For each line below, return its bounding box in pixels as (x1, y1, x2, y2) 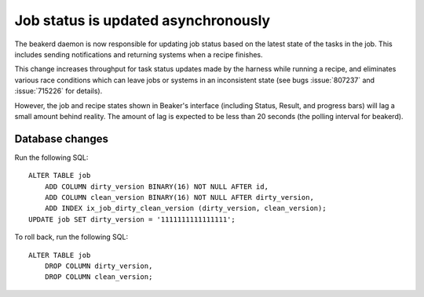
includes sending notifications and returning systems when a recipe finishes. (14, 49, 263, 59)
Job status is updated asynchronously (14, 12, 271, 29)
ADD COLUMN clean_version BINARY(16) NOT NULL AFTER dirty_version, (44, 193, 314, 201)
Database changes (14, 132, 109, 145)
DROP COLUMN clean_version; (44, 273, 153, 281)
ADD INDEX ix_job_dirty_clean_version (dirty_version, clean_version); (44, 204, 327, 213)
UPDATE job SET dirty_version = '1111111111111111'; (28, 215, 236, 223)
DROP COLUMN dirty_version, (44, 261, 153, 270)
